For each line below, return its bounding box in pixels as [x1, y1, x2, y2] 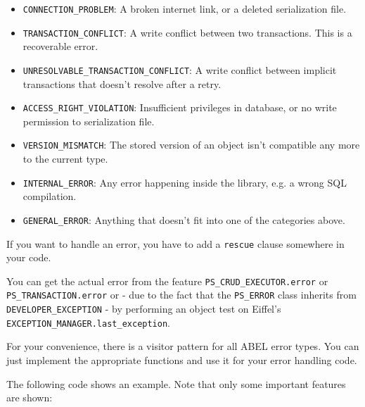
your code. [6, 250, 51, 265]
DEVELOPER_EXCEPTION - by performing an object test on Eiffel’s [6, 301, 281, 316]
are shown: [6, 390, 53, 405]
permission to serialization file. [23, 113, 155, 128]
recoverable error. [23, 39, 98, 54]
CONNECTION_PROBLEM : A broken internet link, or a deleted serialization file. [23, 1, 347, 15]
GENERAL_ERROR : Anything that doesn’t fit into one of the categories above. [23, 212, 345, 227]
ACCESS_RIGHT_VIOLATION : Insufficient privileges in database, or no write [23, 100, 337, 115]
